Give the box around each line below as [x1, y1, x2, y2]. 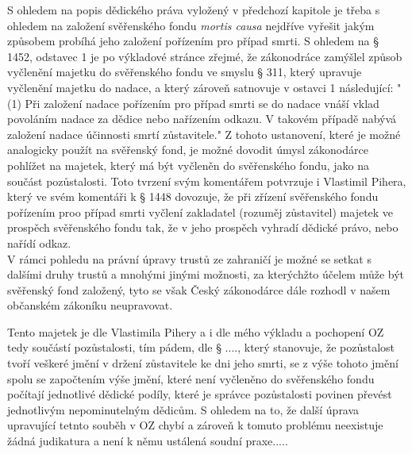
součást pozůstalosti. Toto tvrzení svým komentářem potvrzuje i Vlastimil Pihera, [7, 172, 406, 189]
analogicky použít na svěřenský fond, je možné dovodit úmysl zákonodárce [7, 141, 368, 158]
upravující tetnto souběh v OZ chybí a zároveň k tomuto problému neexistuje [7, 417, 383, 433]
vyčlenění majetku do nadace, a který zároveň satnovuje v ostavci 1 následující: [7, 79, 394, 95]
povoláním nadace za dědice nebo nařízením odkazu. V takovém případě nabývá [7, 110, 397, 127]
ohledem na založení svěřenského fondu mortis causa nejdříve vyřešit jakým [7, 17, 375, 33]
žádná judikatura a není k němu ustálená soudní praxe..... [7, 433, 288, 449]
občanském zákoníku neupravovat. [7, 297, 173, 314]
